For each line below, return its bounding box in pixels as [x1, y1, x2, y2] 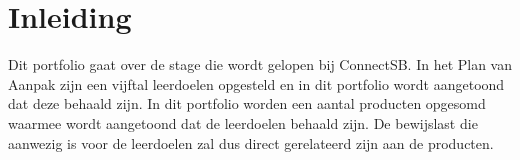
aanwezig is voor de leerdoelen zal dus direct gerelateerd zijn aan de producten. [8, 132, 494, 153]
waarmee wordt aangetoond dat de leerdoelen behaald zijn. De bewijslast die [8, 112, 478, 133]
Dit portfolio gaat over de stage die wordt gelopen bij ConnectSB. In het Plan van [8, 54, 513, 75]
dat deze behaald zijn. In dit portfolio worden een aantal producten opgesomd [8, 93, 486, 114]
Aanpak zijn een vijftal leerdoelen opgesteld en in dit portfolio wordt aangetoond [8, 73, 505, 94]
